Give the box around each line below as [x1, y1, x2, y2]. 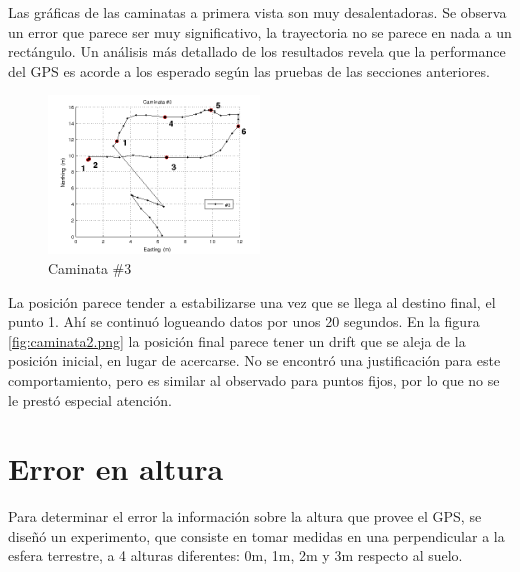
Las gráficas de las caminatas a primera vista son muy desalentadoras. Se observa [8, 2, 507, 22]
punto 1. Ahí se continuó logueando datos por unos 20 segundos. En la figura [8, 311, 480, 332]
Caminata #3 [48, 257, 132, 278]
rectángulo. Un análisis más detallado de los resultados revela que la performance [8, 41, 506, 62]
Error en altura [8, 448, 224, 489]
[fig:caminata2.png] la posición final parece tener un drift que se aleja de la [8, 330, 466, 351]
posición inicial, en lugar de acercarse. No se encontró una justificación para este [8, 350, 501, 371]
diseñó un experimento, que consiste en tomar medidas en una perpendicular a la [8, 525, 505, 546]
